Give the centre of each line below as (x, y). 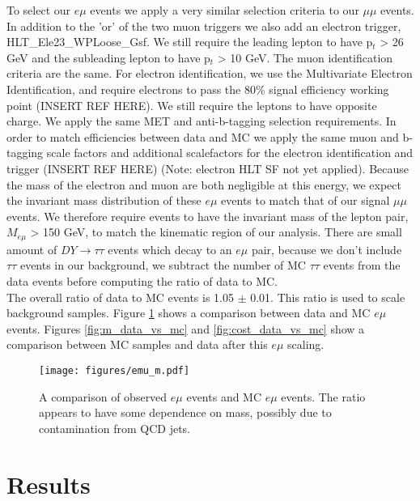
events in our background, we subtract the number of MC (163, 265)
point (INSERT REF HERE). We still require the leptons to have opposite (192, 105)
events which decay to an (170, 249)
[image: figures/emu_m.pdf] (115, 370)
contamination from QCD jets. (115, 428)
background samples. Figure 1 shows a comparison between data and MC (189, 313)
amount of (32, 249)
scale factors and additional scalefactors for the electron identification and (230, 153)
